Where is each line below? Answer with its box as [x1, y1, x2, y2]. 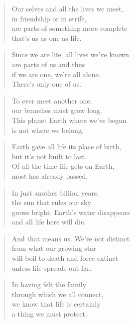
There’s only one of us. [11, 79, 82, 89]
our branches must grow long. [11, 105, 102, 115]
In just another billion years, [11, 187, 99, 198]
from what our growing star [11, 243, 96, 253]
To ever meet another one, [11, 95, 92, 106]
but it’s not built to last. [11, 151, 87, 161]
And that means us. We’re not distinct [11, 233, 130, 243]
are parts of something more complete [11, 23, 128, 33]
